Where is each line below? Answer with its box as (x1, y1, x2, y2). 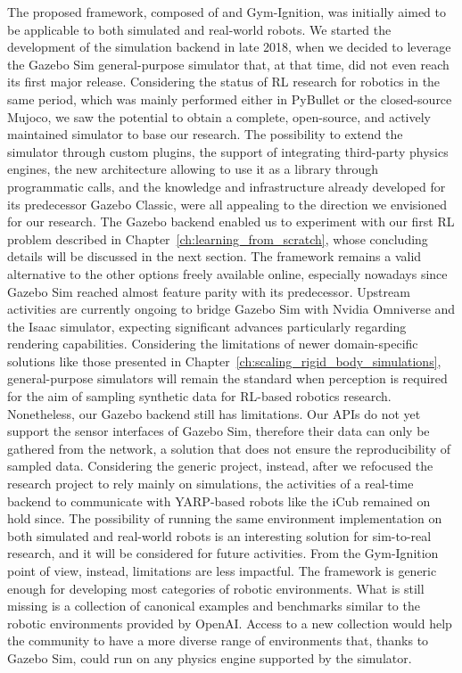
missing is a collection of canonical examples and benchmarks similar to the (7, 596, 420, 615)
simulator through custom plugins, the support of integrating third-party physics (7, 142, 449, 160)
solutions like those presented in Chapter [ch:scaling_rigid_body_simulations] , (7, 351, 441, 370)
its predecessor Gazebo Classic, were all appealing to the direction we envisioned (7, 194, 447, 213)
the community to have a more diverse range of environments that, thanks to (7, 631, 429, 650)
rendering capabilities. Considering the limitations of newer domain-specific (7, 334, 418, 353)
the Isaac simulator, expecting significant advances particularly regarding (7, 316, 407, 335)
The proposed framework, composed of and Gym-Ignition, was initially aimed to (7, 3, 447, 21)
